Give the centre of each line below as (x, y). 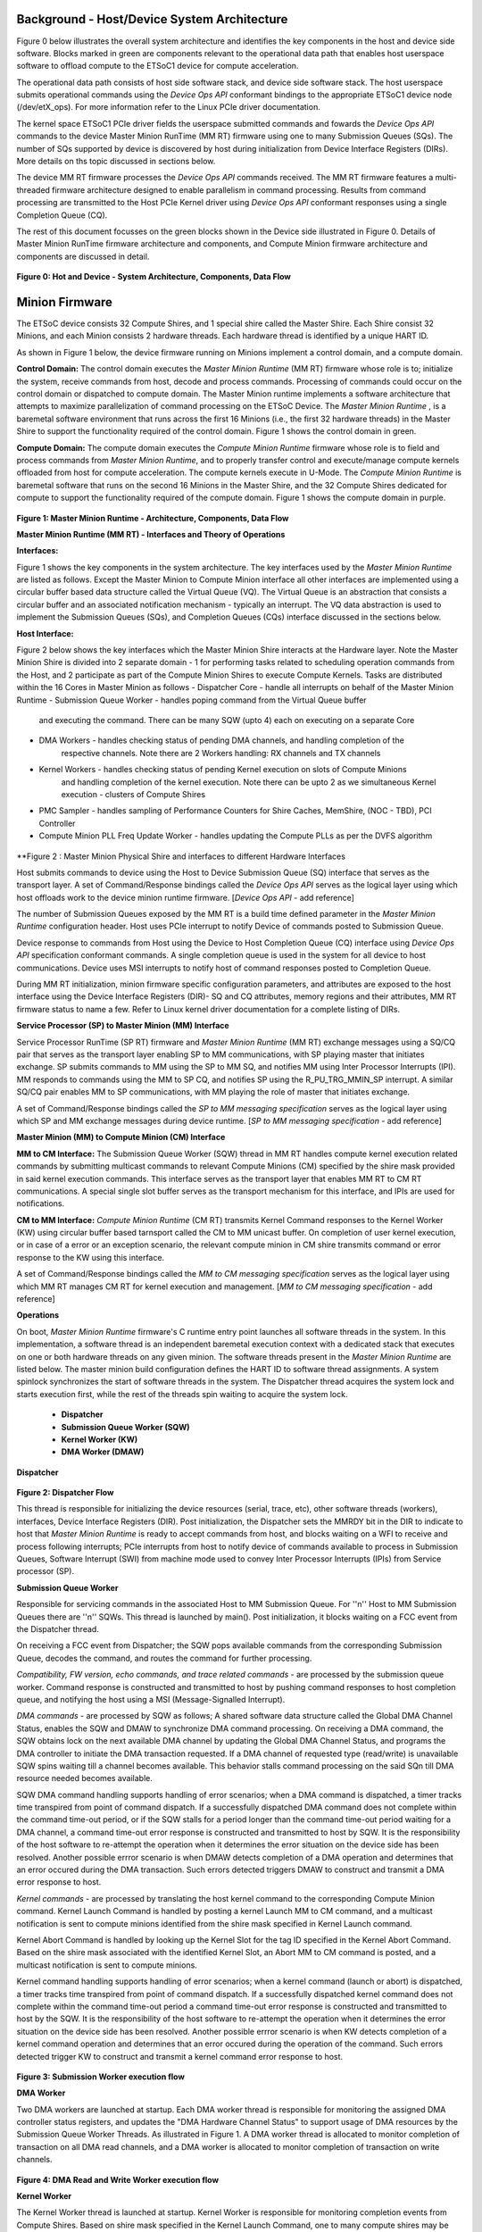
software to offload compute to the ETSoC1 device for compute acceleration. (158, 66)
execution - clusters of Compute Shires (133, 794)
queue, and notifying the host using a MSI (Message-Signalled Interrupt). (151, 1699)
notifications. (41, 1203)
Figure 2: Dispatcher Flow (65, 1493)
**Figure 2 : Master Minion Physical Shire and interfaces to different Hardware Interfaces (181, 856)
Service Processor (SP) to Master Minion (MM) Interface (123, 1026)
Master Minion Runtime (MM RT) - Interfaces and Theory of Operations (151, 534)
